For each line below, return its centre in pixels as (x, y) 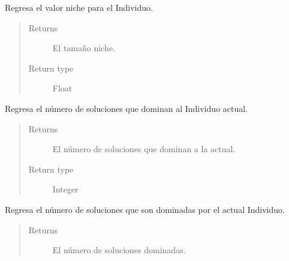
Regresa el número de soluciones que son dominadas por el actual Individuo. (145, 209)
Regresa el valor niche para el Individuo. (79, 7)
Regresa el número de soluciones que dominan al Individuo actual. (126, 108)
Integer (65, 189)
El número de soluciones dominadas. (119, 250)
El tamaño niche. (84, 48)
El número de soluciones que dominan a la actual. (144, 149)
